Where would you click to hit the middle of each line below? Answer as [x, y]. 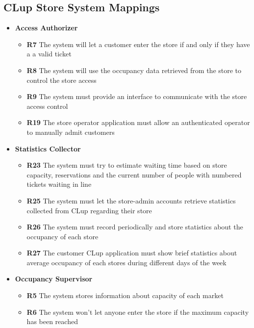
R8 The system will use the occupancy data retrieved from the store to [134, 70]
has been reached [52, 321]
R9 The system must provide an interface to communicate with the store [137, 96]
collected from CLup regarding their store [89, 210]
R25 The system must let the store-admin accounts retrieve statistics [131, 200]
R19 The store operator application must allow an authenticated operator [138, 122]
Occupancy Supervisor [54, 279]
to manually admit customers [71, 132]
